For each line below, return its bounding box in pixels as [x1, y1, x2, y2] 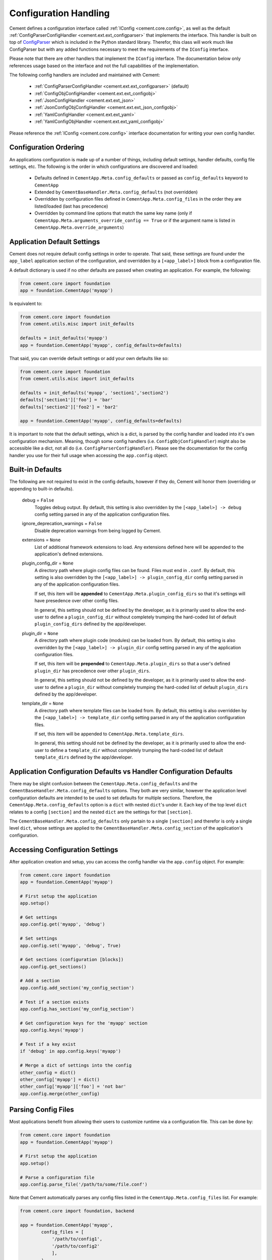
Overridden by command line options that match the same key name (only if [34, 210, 192, 216]
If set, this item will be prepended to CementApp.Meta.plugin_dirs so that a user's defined [34, 661, 230, 667]
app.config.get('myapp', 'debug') [20, 921, 105, 927]
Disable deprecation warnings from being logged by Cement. [34, 527, 161, 534]
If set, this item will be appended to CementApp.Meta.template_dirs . [34, 731, 184, 737]
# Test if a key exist [20, 1041, 76, 1047]
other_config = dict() [20, 1069, 76, 1076]
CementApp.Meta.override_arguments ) [34, 224, 124, 230]
